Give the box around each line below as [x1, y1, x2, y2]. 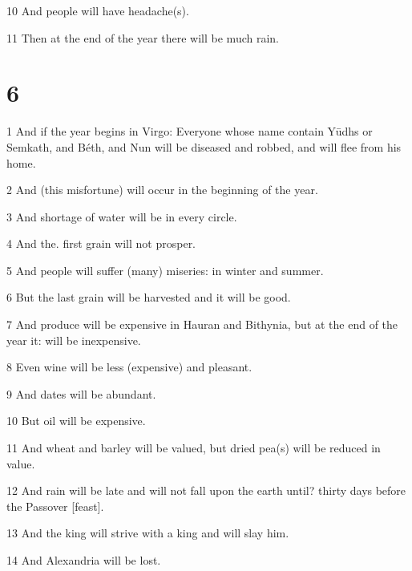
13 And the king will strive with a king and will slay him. [6, 524, 289, 541]
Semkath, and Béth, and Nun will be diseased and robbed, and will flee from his [6, 138, 402, 155]
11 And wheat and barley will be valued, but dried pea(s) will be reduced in [6, 439, 381, 456]
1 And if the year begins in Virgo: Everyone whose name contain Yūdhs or [6, 123, 373, 140]
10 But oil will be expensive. [6, 412, 146, 429]
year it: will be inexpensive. [6, 331, 141, 348]
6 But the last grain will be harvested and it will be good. [6, 289, 291, 306]
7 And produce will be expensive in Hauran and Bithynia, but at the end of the [6, 316, 398, 333]
